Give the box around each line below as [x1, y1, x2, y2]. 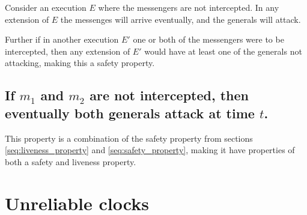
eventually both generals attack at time [5, 103, 255, 122]
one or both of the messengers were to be [133, 33, 284, 46]
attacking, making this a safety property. [5, 56, 155, 69]
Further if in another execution [5, 33, 119, 46]
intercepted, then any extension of [5, 44, 130, 57]
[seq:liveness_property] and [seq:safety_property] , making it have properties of [5, 144, 295, 156]
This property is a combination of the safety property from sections [5, 132, 253, 144]
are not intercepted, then [90, 86, 249, 104]
